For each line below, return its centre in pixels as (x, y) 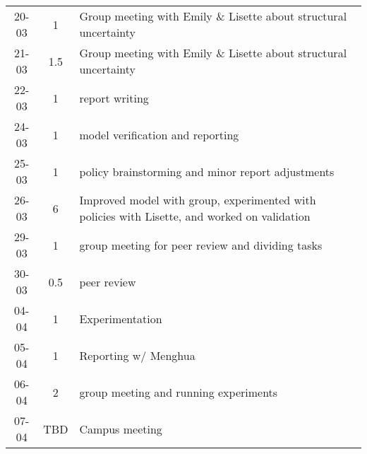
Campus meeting (121, 429)
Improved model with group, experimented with (198, 200)
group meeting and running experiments (179, 392)
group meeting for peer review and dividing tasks (201, 245)
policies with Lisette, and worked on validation (195, 216)
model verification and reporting (159, 134)
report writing (114, 98)
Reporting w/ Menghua (137, 355)
